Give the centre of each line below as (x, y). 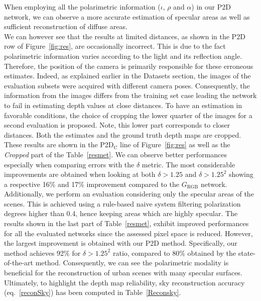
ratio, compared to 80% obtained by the (174, 253)
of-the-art (19, 263)
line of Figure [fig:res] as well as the (175, 144)
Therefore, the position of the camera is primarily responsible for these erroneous (129, 66)
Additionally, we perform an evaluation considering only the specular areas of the (129, 194)
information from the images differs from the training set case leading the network (130, 95)
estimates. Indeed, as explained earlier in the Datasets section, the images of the (127, 76)
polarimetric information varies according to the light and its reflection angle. (123, 56)
